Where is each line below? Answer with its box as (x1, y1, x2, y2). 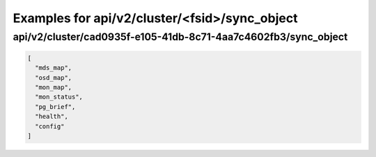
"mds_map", (35, 64, 72, 72)
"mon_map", (35, 83, 72, 91)
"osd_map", (35, 74, 72, 81)
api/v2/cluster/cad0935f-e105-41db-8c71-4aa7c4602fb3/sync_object (13, 31, 348, 43)
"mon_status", (35, 93, 84, 101)
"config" (35, 122, 65, 130)
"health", (35, 113, 69, 121)
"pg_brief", (35, 103, 76, 110)
